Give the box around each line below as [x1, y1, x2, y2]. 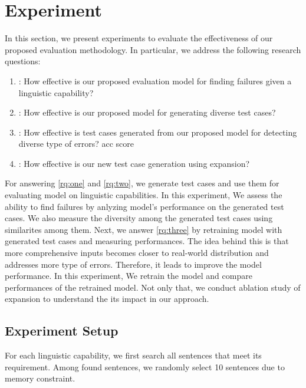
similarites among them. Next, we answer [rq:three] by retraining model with [5, 223, 282, 235]
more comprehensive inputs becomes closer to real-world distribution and [5, 246, 269, 259]
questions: [5, 55, 41, 67]
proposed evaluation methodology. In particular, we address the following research [5, 43, 301, 55]
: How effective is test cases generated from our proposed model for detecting [18, 126, 297, 138]
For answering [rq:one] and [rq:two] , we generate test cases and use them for [5, 177, 279, 189]
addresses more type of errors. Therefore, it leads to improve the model [5, 258, 262, 270]
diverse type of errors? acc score [18, 137, 134, 150]
